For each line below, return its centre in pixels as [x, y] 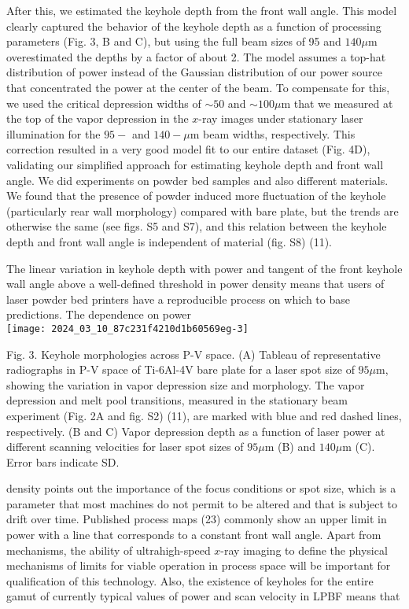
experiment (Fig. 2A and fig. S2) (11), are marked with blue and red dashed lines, [204, 415]
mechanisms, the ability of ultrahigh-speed [109, 550]
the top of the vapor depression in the [98, 118]
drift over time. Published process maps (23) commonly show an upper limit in [197, 519]
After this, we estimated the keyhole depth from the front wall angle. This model [202, 10]
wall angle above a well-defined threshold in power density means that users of [195, 284]
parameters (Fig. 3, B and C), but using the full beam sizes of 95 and [174, 41]
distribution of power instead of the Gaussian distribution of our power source [195, 72]
